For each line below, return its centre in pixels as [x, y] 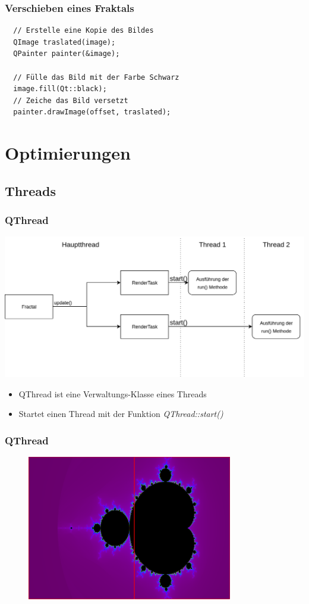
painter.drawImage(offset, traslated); [92, 112]
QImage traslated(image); [64, 42]
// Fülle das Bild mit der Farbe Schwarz [96, 77]
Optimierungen [68, 153]
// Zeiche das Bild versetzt [71, 100]
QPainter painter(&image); [67, 54]
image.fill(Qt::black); [60, 89]
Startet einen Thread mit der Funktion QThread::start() [121, 414]
